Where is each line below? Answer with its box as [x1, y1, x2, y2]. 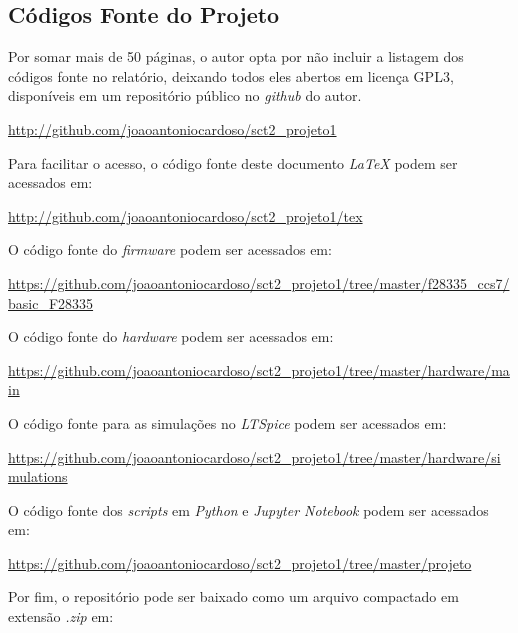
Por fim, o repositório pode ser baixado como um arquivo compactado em [8, 586, 459, 607]
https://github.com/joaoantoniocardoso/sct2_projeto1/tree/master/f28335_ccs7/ [8, 272, 510, 293]
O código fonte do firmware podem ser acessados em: [8, 239, 332, 260]
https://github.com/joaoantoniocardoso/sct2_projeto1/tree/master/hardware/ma [8, 359, 510, 380]
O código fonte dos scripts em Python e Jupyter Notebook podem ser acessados [8, 499, 489, 520]
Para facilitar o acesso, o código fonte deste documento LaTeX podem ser [8, 152, 458, 173]
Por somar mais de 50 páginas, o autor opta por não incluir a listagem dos [8, 46, 464, 67]
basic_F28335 [8, 292, 94, 313]
